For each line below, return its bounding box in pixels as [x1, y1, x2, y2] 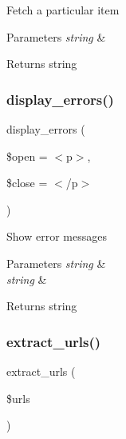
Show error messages [6, 228, 107, 245]
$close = [6, 174, 48, 191]
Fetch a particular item [6, 2, 120, 18]
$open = [6, 147, 48, 164]
